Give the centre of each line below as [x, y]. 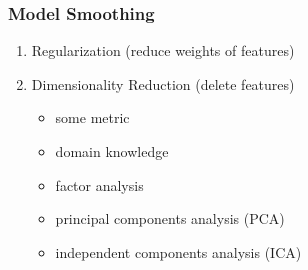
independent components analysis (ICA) [178, 251]
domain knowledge [112, 151]
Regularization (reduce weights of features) [163, 50]
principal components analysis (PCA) [170, 218]
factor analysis [99, 184]
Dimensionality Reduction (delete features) [163, 83]
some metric [92, 117]
